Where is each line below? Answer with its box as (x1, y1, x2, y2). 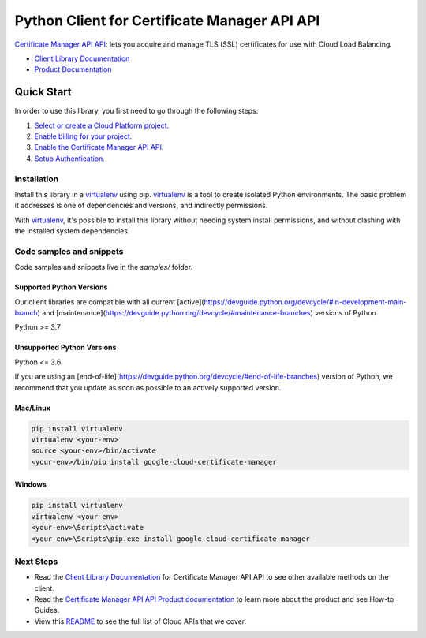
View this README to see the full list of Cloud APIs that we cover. (34, 616, 247, 626)
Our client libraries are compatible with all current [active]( (14, 297, 204, 307)
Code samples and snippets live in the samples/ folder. (14, 263, 193, 272)
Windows (14, 479, 47, 489)
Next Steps (14, 556, 58, 567)
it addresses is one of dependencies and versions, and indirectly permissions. (14, 201, 268, 211)
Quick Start (14, 85, 72, 99)
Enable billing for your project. (34, 132, 133, 141)
